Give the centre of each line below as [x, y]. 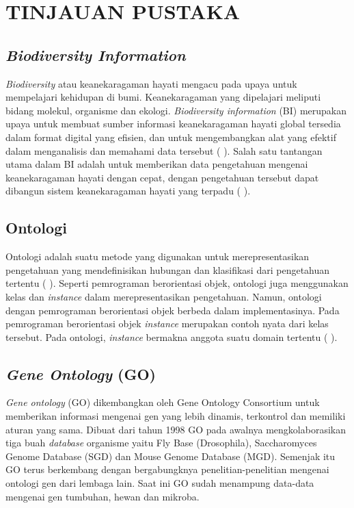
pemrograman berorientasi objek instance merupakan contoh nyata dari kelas [167, 323]
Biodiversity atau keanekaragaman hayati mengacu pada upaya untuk [151, 83]
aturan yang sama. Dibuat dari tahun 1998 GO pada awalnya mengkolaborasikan [176, 429]
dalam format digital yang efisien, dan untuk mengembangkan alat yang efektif [171, 137]
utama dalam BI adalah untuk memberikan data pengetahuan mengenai [157, 164]
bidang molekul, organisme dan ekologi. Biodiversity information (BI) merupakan [176, 110]
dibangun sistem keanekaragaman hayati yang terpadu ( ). [128, 191]
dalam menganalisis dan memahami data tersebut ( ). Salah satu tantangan [164, 150]
